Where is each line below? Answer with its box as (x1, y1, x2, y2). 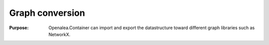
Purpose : (9, 25, 29, 31)
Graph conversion (9, 7, 85, 18)
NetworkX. (48, 31, 71, 37)
